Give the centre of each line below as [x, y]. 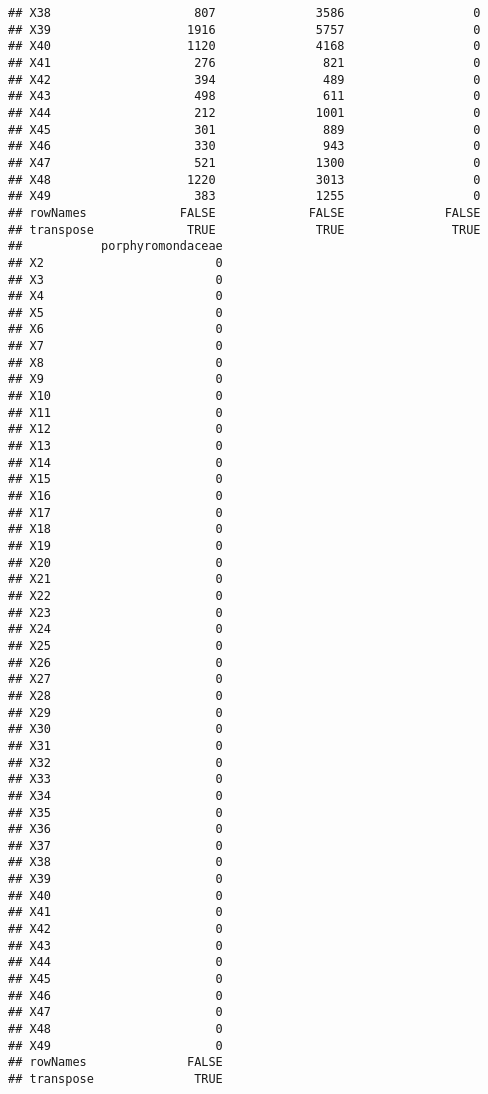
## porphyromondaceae [115, 246]
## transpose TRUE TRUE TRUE [244, 229]
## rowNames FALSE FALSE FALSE [244, 212]
